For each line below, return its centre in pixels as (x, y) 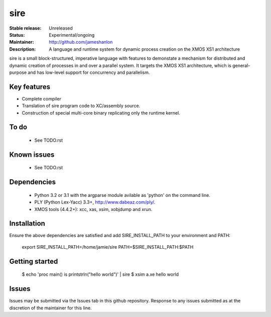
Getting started (34, 261)
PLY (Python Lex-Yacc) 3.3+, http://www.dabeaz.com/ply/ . (95, 202)
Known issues (32, 154)
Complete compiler (41, 98)
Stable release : (25, 28)
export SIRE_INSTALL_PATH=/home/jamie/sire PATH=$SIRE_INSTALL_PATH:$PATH (108, 247)
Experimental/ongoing (72, 35)
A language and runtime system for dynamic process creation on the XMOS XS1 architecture (145, 49)
